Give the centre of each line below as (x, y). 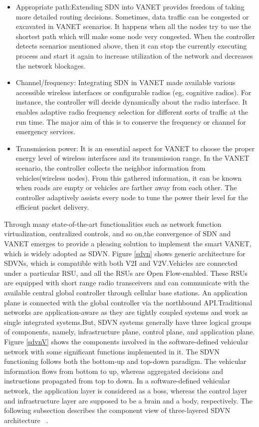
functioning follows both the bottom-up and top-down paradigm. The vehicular (125, 361)
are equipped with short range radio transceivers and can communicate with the (127, 283)
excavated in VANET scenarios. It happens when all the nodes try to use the (133, 26)
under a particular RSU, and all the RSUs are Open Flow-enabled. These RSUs (126, 273)
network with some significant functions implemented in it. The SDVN (112, 351)
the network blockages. (51, 65)
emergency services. (45, 131)
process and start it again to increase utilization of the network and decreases (134, 55)
